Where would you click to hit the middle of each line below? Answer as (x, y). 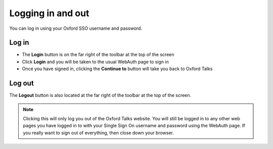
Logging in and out (49, 13)
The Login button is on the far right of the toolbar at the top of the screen (98, 55)
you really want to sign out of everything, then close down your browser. (99, 133)
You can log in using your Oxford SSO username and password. (76, 28)
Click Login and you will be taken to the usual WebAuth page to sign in (95, 62)
